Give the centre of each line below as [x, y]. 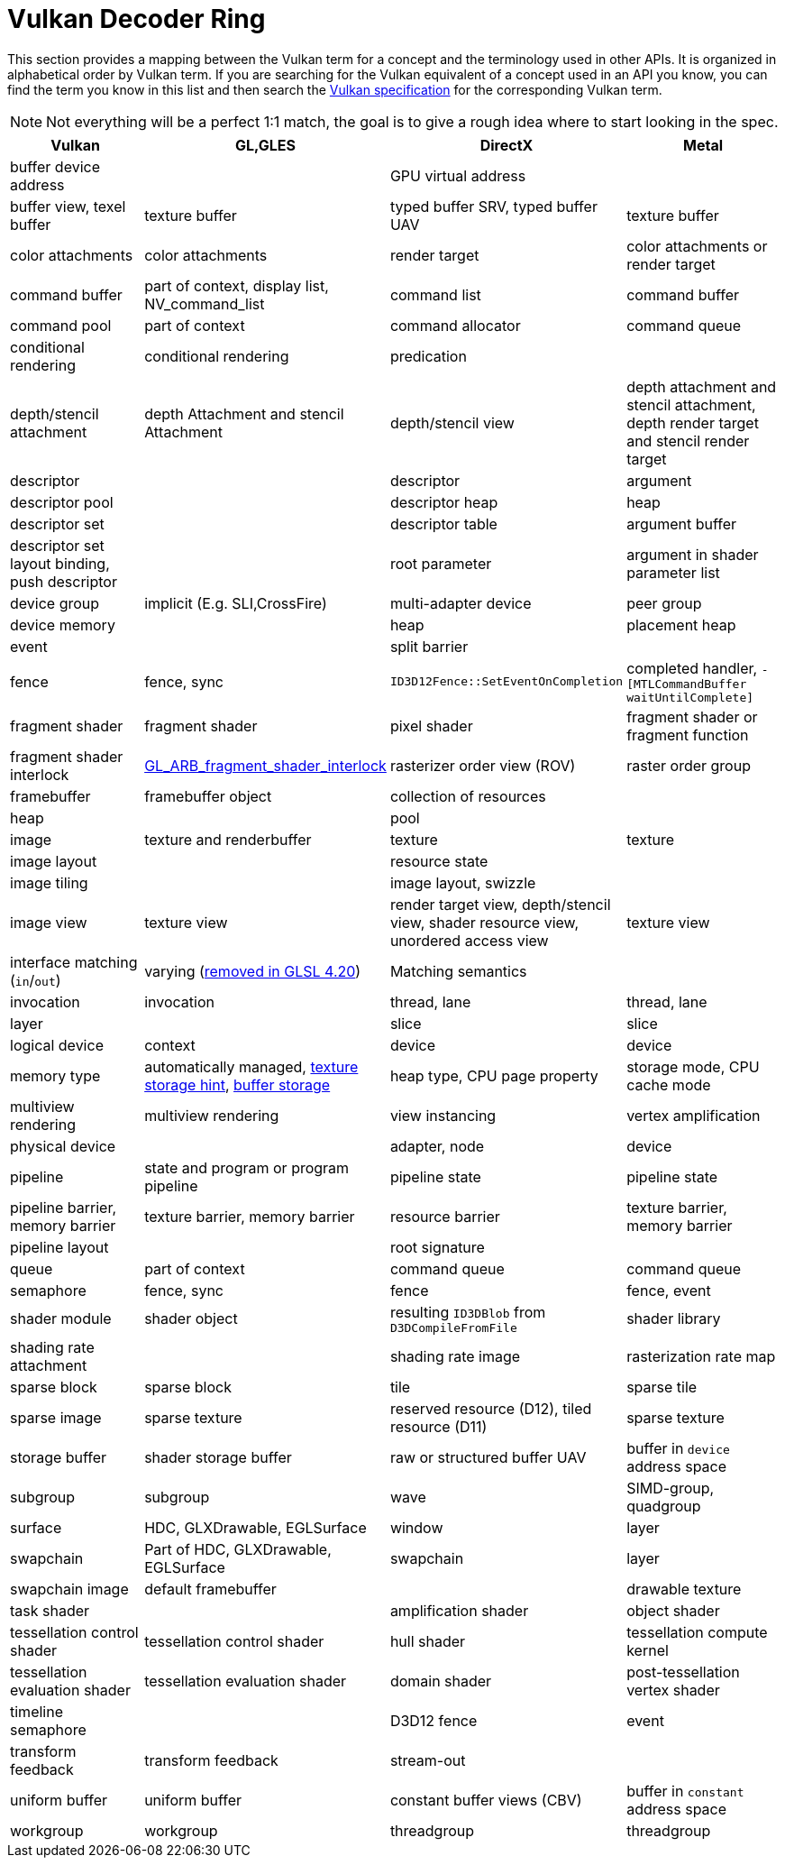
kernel [648, 1650]
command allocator [455, 325]
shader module [61, 1319]
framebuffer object [208, 796]
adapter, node [437, 1146]
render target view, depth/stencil [500, 904]
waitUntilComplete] [690, 697]
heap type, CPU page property [494, 1075]
